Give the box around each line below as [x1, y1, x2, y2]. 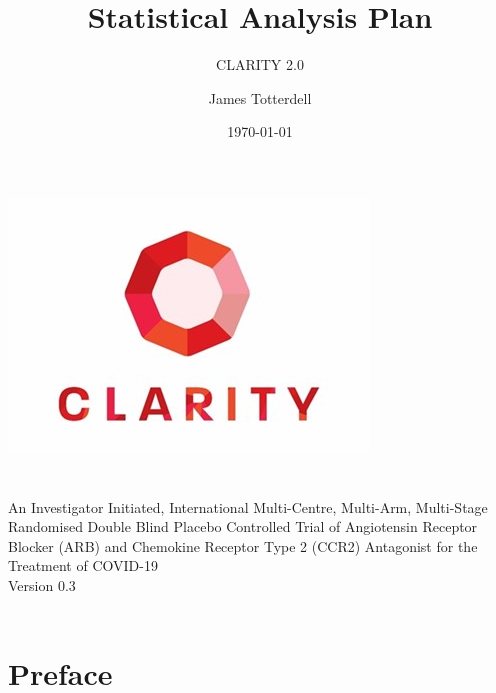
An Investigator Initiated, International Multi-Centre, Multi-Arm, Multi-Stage [8, 496, 488, 517]
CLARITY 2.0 [216, 54, 304, 75]
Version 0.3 [8, 575, 76, 596]
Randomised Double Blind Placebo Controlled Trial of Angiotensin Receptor [8, 516, 478, 537]
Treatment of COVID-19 [8, 555, 158, 576]
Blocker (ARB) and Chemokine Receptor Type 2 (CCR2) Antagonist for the [8, 535, 478, 556]
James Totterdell [208, 87, 312, 108]
